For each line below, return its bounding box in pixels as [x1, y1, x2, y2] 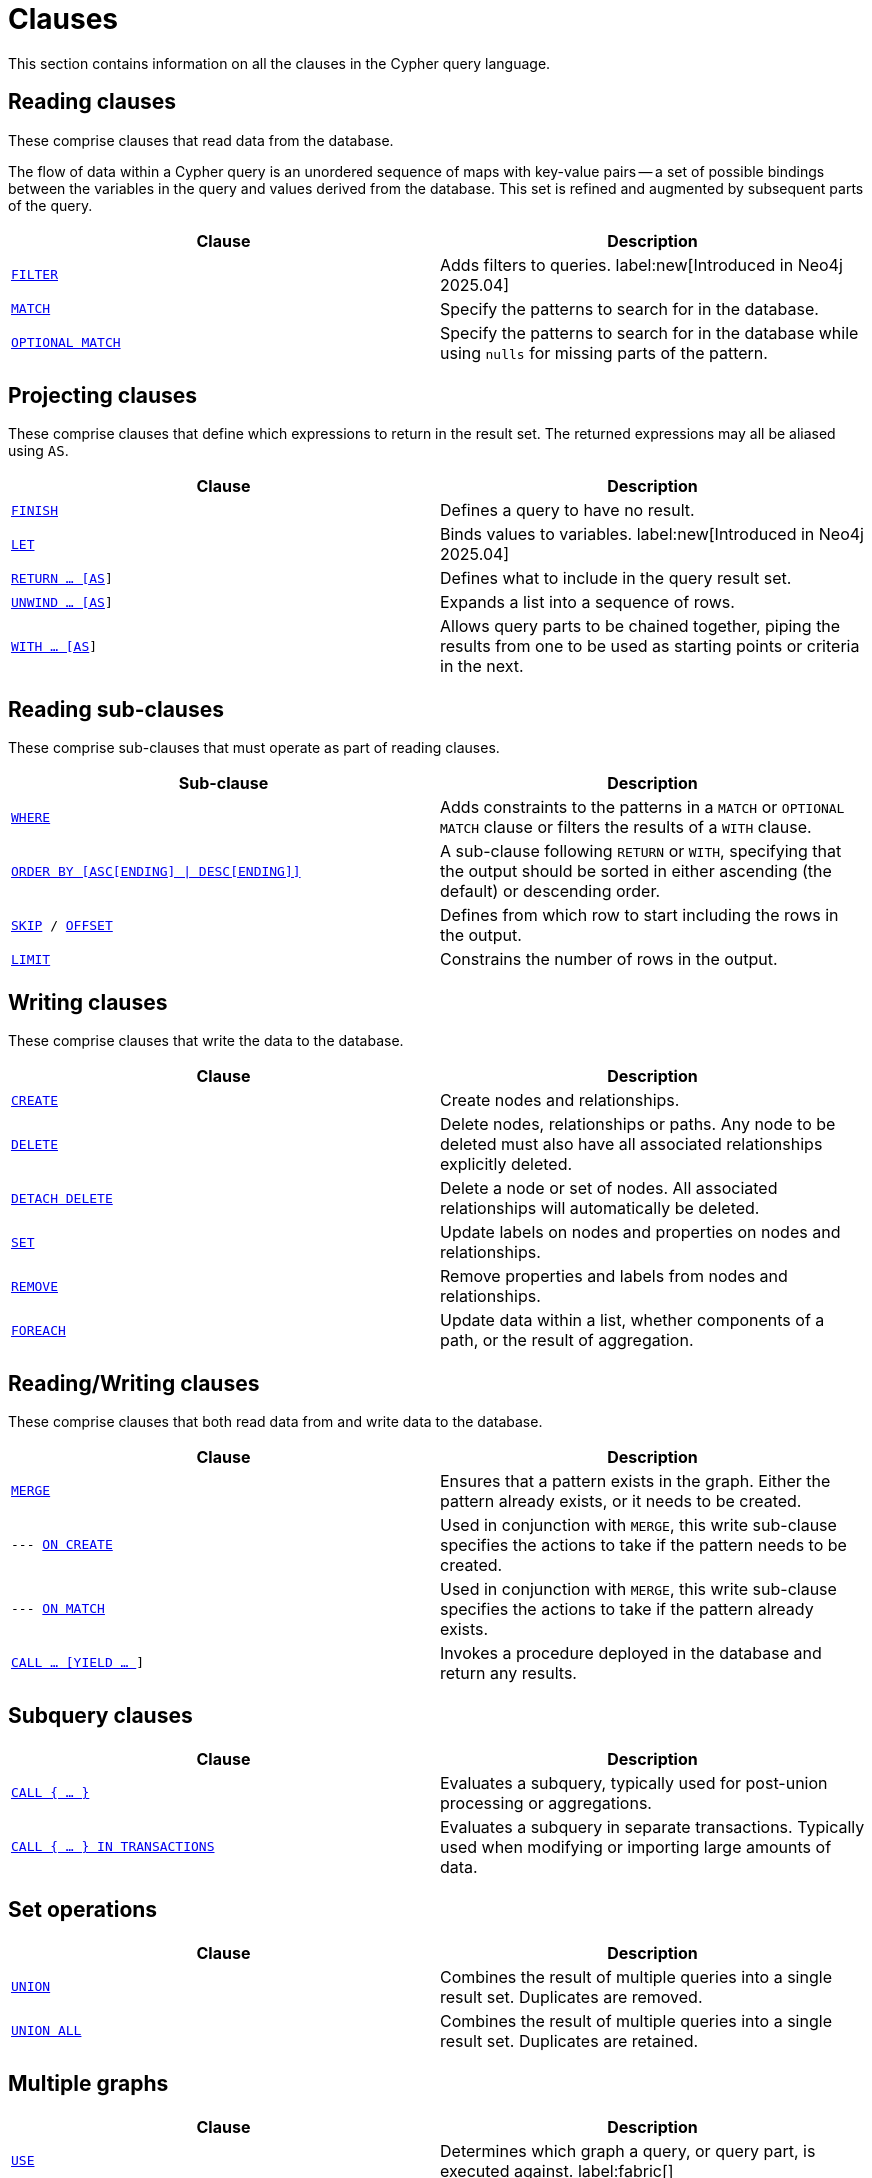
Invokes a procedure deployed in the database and [440, 1642, 822, 1663]
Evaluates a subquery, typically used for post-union [440, 1772, 828, 1793]
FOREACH [11, 1322, 66, 1338]
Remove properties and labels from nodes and [440, 1266, 788, 1287]
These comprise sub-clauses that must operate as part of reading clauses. [8, 739, 500, 757]
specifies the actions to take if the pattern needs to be [440, 1534, 847, 1555]
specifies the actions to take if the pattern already [440, 1598, 814, 1619]
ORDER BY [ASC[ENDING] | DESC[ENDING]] [11, 863, 301, 879]
